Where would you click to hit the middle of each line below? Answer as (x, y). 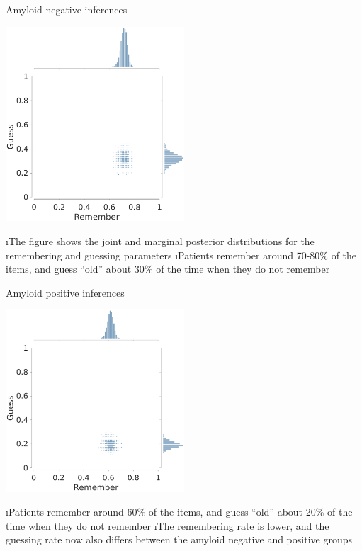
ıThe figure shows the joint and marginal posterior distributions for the (160, 240)
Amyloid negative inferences (67, 9)
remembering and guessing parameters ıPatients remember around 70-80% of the (181, 255)
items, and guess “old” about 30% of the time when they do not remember (168, 269)
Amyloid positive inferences (65, 292)
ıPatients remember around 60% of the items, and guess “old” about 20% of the (179, 511)
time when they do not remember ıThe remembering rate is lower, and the (168, 525)
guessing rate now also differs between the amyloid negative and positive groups (179, 539)
